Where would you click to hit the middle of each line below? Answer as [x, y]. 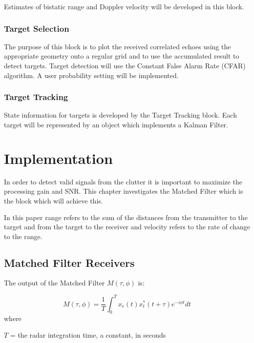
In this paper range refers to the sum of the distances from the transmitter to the [126, 217]
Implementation [58, 158]
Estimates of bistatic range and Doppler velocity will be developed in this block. [124, 6]
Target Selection [37, 28]
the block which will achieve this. [53, 200]
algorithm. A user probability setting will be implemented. [91, 75]
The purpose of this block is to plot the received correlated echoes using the [117, 46]
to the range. [23, 236]
